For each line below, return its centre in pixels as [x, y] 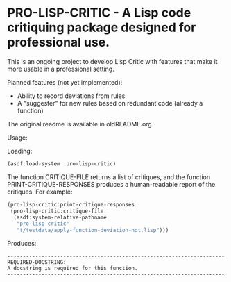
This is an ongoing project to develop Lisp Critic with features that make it [112, 61]
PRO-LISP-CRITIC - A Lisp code [99, 13]
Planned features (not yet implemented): [65, 82]
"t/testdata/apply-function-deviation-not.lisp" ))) [93, 231]
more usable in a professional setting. [61, 69]
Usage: [17, 138]
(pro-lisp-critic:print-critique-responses [71, 204]
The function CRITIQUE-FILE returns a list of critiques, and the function [109, 177]
